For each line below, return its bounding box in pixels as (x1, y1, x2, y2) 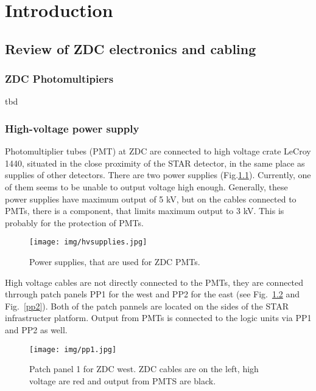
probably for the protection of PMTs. (5, 216, 144, 229)
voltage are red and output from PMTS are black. (29, 374, 216, 387)
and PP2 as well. (5, 323, 68, 336)
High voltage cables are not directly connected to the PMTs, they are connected (5, 275, 304, 288)
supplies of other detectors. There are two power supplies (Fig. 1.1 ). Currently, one (5, 168, 311, 181)
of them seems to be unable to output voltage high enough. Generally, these (5, 180, 288, 193)
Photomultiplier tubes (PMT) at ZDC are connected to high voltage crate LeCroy (5, 145, 311, 157)
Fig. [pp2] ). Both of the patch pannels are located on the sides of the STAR (5, 299, 289, 312)
